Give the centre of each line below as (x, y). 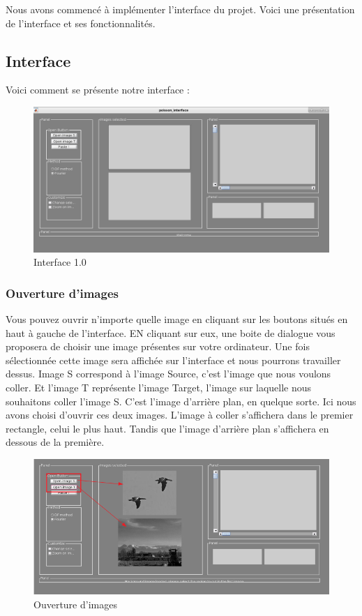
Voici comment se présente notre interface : (98, 90)
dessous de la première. (55, 442)
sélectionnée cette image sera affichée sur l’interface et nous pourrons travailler (173, 360)
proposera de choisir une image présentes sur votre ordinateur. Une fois (158, 346)
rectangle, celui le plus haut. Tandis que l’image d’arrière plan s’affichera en (167, 428)
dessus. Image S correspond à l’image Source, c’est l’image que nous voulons (168, 374)
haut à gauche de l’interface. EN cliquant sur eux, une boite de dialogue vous (171, 332)
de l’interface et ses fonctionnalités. (81, 23)
